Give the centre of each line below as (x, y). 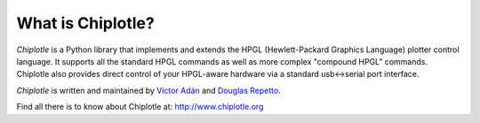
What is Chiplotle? (85, 23)
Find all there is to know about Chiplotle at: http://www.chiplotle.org (140, 107)
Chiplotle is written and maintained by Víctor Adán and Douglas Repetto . (149, 90)
